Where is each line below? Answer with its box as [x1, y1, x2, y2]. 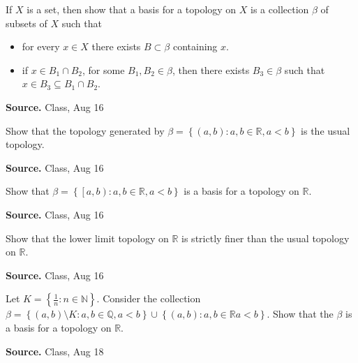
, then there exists [172, 62, 250, 77]
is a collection [251, 2, 309, 16]
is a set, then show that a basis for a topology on [27, 2, 237, 16]
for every [22, 39, 60, 54]
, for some [82, 62, 125, 77]
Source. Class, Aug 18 [6, 343, 104, 358]
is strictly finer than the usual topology [181, 230, 350, 245]
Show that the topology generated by [6, 123, 165, 138]
